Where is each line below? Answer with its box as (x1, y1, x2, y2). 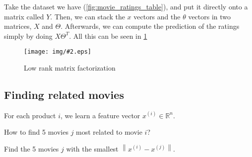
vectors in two (188, 11, 231, 21)
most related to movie (76, 127, 142, 137)
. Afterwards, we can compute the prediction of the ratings (61, 21, 240, 31)
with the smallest (66, 144, 119, 154)
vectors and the (133, 11, 181, 21)
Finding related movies (4, 87, 124, 102)
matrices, (4, 21, 32, 31)
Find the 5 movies (4, 144, 59, 154)
